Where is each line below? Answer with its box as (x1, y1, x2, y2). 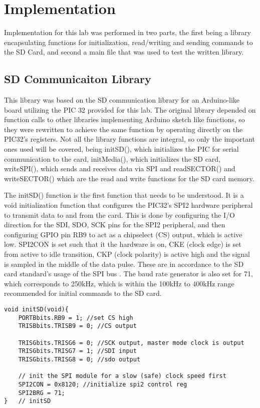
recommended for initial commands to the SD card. (4, 288, 162, 298)
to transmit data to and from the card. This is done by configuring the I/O (4, 209, 235, 220)
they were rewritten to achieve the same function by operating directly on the (4, 124, 243, 134)
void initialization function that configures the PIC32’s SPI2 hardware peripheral (4, 200, 253, 210)
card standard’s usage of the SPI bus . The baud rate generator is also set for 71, (4, 268, 253, 279)
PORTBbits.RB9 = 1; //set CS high (18, 314, 133, 321)
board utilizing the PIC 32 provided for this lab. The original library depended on (4, 104, 256, 115)
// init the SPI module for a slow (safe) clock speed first (18, 372, 226, 380)
